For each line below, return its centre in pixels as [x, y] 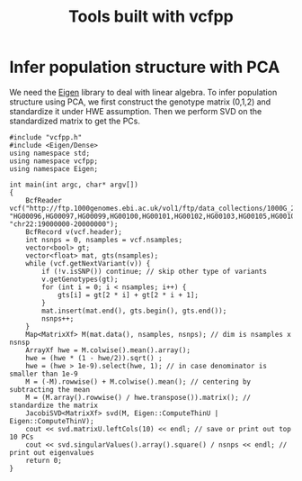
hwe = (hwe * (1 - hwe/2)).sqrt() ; [94, 358]
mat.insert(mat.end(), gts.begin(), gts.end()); [134, 311]
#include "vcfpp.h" [46, 137]
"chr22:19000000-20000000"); [64, 224]
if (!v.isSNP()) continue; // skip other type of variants [155, 271]
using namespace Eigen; [54, 168]
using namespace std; [50, 153]
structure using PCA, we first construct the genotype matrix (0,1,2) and [140, 102]
